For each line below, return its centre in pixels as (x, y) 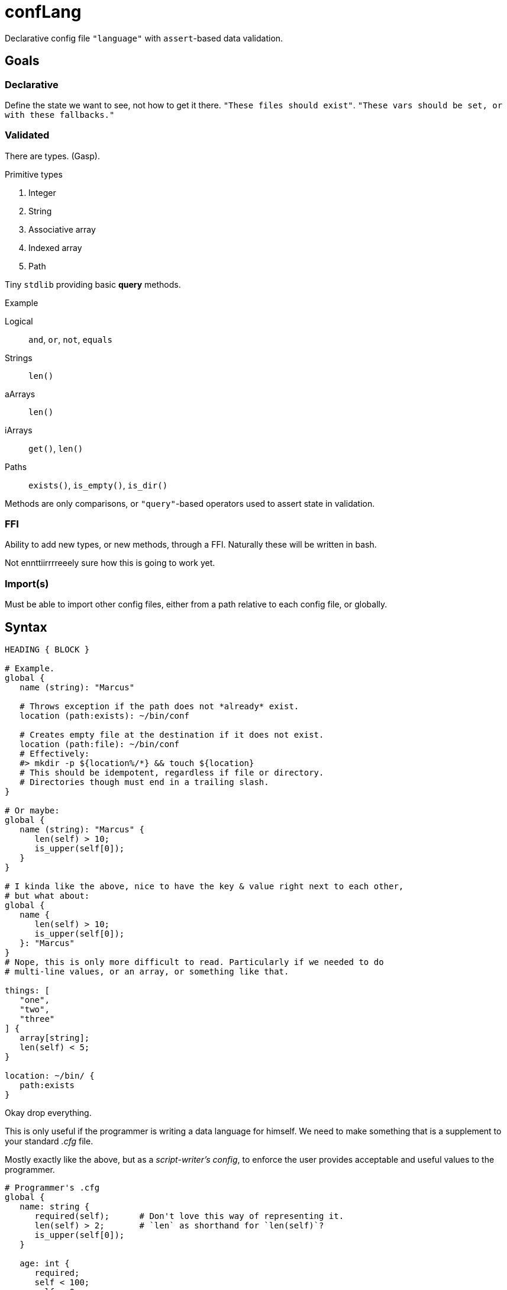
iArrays (19, 430)
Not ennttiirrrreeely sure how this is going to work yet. (110, 563)
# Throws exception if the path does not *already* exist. (159, 707)
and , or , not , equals (70, 339)
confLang (43, 12)
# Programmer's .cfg (52, 1188)
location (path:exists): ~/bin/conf (104, 716)
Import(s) (27, 583)
